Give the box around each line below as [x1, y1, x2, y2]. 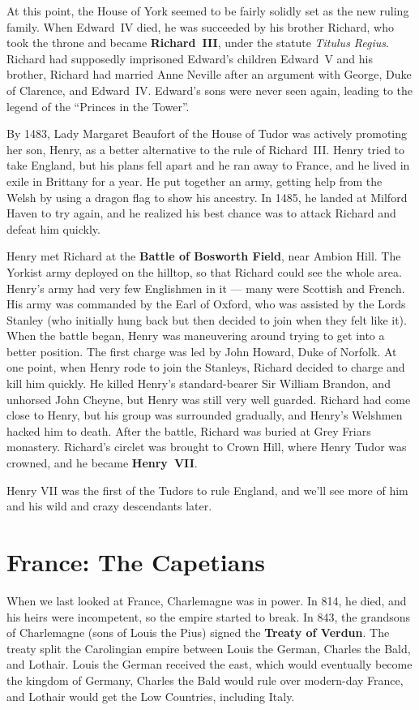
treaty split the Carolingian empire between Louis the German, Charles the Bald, [6, 639, 411, 656]
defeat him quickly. [6, 220, 100, 237]
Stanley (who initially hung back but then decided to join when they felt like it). [6, 311, 407, 328]
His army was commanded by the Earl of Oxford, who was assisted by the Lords [6, 295, 406, 312]
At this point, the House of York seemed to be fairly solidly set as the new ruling [6, 2, 409, 19]
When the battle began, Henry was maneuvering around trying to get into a [6, 327, 385, 344]
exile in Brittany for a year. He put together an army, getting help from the [6, 172, 383, 189]
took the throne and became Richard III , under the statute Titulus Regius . [6, 34, 389, 51]
